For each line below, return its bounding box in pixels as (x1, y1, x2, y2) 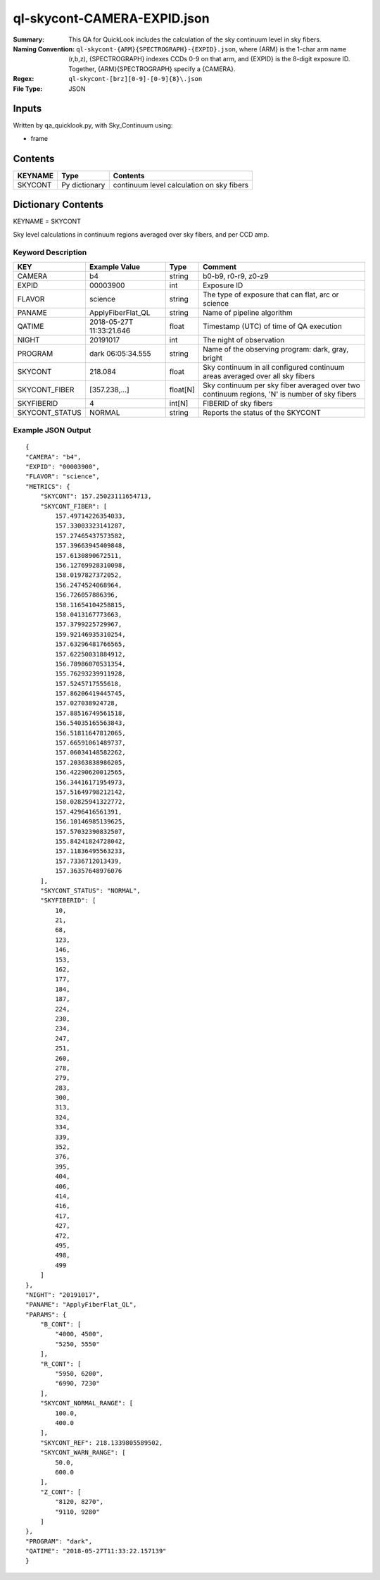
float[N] (169, 385, 195, 394)
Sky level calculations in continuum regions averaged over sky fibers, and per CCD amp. (13, 230, 270, 239)
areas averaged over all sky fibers (203, 371, 315, 380)
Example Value (89, 261, 141, 271)
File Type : (13, 85, 43, 93)
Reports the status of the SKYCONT (203, 407, 322, 417)
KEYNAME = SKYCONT (13, 217, 81, 225)
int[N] (169, 398, 189, 408)
